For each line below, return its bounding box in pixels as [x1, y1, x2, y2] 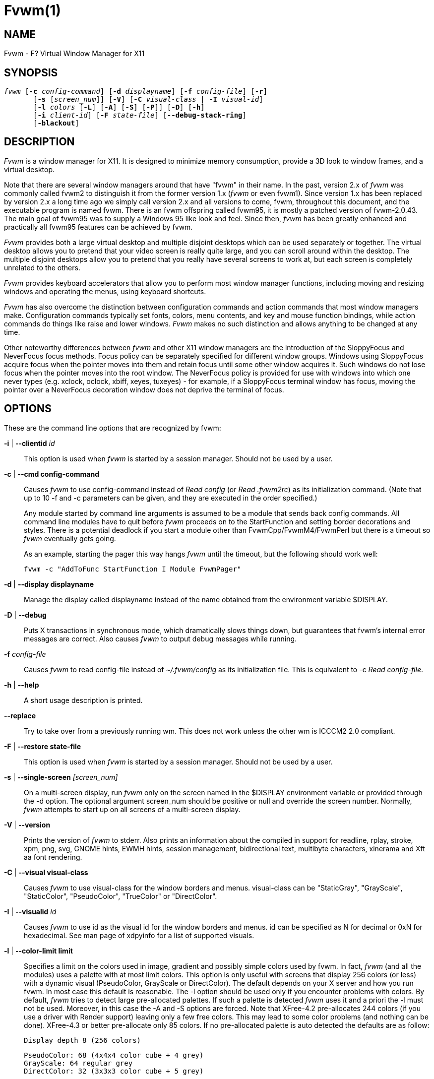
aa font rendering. [24, 852, 82, 861]
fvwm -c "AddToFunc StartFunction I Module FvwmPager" [24, 565, 242, 573]
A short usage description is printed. [24, 696, 143, 704]
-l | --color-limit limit [4, 946, 73, 955]
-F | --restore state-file [4, 742, 81, 751]
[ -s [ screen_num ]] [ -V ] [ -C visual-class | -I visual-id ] [33, 95, 263, 104]
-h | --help [4, 680, 39, 689]
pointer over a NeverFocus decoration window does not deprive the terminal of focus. [4, 385, 284, 394]
